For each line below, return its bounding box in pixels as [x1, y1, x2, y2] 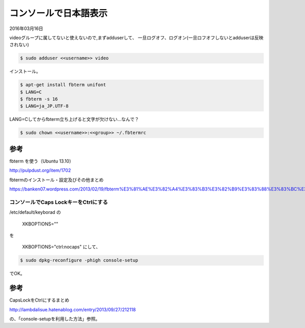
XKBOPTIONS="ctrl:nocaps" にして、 [22, 244, 101, 250]
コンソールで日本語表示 [9, 8, 108, 19]
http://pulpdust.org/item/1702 [9, 168, 71, 174]
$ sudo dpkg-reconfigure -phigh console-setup [20, 257, 138, 264]
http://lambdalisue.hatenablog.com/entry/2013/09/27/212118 [9, 306, 136, 312]
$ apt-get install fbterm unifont [20, 82, 106, 88]
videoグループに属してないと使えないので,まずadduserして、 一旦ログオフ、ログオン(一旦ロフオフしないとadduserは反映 [9, 35, 264, 41]
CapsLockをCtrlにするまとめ [9, 297, 70, 303]
